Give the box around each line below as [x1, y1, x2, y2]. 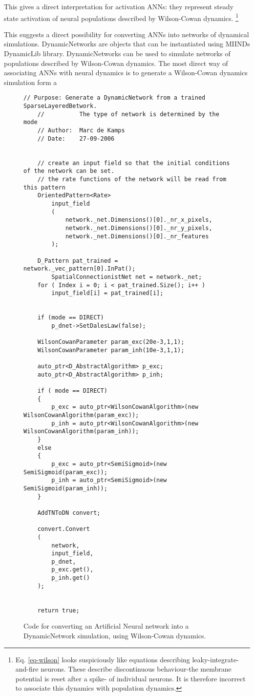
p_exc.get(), [51, 566, 94, 573]
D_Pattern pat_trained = [37, 257, 118, 264]
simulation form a [4, 77, 57, 87]
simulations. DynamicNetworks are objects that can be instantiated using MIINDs [4, 39, 250, 49]
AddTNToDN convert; [37, 509, 101, 516]
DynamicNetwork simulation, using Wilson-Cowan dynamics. [23, 631, 206, 640]
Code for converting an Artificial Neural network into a [23, 621, 189, 631]
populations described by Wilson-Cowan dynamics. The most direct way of [4, 58, 228, 68]
